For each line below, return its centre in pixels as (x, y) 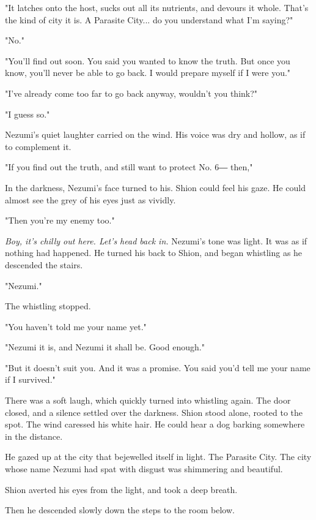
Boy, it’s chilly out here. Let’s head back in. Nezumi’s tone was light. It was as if (156, 240)
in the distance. (34, 436)
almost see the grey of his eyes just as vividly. (90, 199)
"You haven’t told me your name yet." (76, 326)
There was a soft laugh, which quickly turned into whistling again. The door (148, 400)
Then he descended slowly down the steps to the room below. (120, 510)
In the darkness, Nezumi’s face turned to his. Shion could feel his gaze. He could (155, 187)
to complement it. (38, 146)
